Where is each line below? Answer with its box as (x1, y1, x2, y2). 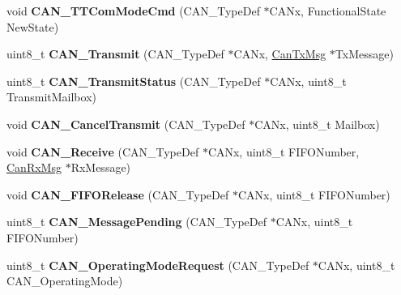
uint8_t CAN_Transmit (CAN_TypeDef (6, 45, 224, 62)
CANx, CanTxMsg (233, 45, 326, 62)
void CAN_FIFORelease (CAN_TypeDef (6, 186, 229, 203)
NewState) (6, 18, 59, 35)
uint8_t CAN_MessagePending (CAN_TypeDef (6, 213, 267, 230)
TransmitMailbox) (6, 88, 96, 105)
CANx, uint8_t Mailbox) (254, 115, 380, 132)
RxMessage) (70, 159, 131, 176)
